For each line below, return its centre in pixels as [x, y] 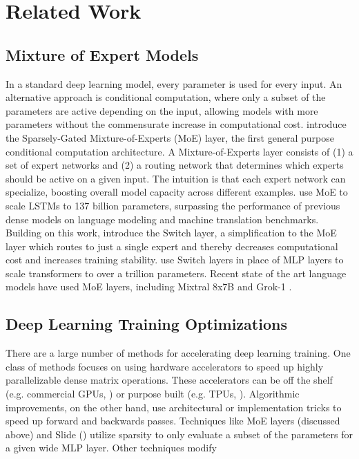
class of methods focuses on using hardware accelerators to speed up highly [165, 366]
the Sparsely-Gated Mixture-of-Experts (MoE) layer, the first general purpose [170, 137]
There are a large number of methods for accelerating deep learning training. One [178, 353]
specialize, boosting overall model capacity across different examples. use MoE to [177, 192]
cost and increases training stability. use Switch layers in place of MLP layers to [175, 260]
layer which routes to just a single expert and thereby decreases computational [172, 246]
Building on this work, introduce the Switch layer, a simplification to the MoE [171, 233]
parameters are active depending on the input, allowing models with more [162, 110]
